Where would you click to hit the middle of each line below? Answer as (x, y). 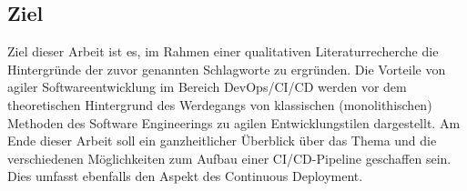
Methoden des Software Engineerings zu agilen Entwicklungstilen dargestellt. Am (234, 122)
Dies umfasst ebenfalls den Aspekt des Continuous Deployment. (185, 176)
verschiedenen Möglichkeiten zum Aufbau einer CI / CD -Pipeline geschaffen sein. (229, 158)
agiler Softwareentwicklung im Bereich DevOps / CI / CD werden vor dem (207, 87)
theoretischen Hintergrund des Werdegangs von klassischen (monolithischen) (220, 104)
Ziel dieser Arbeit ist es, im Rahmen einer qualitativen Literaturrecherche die (223, 51)
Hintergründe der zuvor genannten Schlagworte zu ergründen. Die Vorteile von (227, 69)
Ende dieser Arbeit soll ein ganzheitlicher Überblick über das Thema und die (222, 141)
